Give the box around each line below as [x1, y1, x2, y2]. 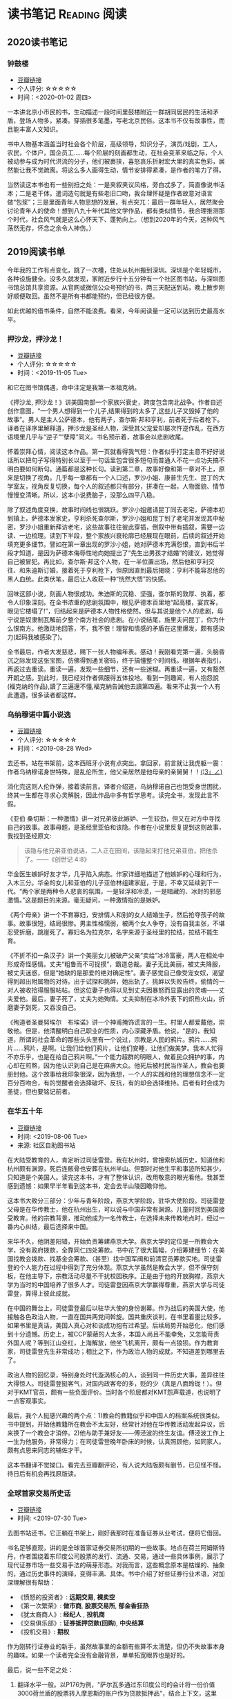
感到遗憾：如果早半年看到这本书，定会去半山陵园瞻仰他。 [7, 1181, 171, 1190]
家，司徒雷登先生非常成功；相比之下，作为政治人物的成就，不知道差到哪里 [7, 1347, 219, 1355]
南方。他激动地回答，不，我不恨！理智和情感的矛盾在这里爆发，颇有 [19, 624, 213, 632]
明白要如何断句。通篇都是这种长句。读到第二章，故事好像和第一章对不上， [7, 464, 219, 473]
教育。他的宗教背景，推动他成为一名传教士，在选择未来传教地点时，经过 [12, 1214, 219, 1222]
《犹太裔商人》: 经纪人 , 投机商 [17, 1610, 105, 1619]
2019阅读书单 [7, 246, 66, 258]
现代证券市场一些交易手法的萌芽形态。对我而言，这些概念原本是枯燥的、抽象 [7, 1560, 225, 1569]
